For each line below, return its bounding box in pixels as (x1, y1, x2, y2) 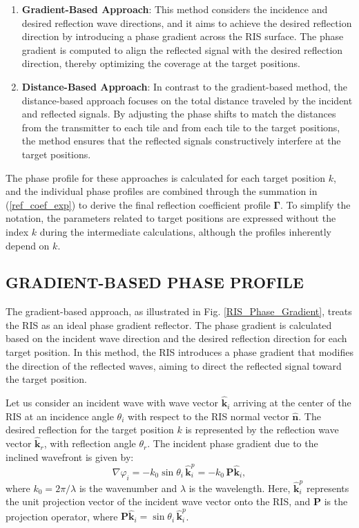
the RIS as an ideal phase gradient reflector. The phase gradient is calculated (6, 317, 332, 332)
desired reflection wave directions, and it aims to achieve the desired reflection (21, 15, 352, 30)
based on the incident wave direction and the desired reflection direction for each (6, 331, 347, 346)
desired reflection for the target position (6, 422, 174, 437)
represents (306, 480, 349, 495)
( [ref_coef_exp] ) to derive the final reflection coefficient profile (6, 197, 271, 211)
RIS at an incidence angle (6, 408, 114, 423)
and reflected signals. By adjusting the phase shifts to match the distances (21, 106, 336, 121)
